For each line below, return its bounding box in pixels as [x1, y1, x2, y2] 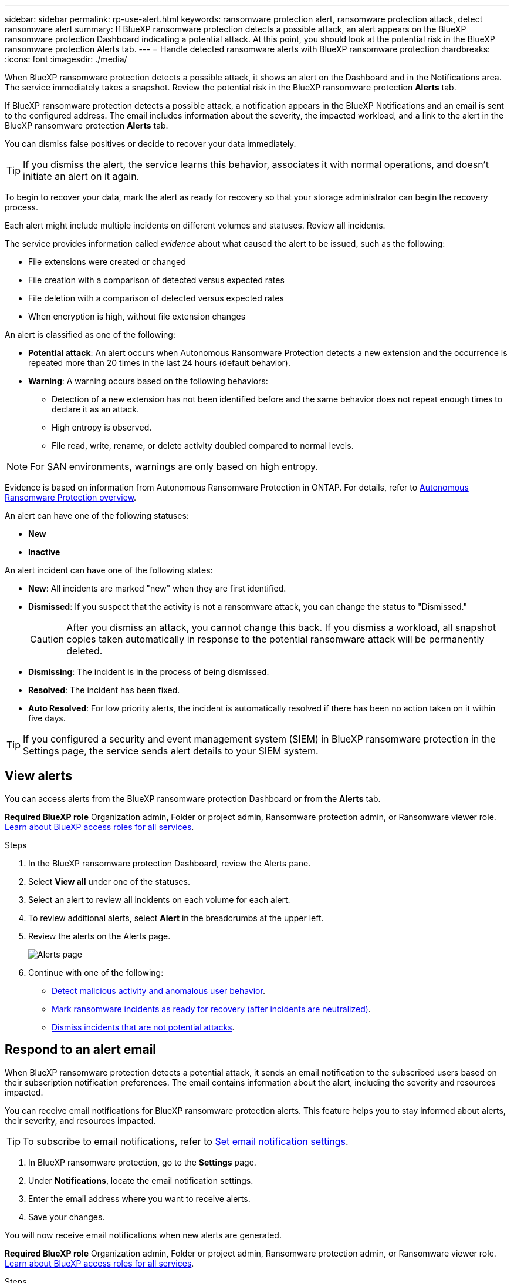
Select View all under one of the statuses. [28, 876, 190, 886]
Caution [30, 633, 65, 645]
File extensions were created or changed [28, 257, 186, 267]
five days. [28, 713, 66, 723]
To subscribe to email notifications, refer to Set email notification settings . [23, 1135, 349, 1147]
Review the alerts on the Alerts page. [28, 931, 171, 941]
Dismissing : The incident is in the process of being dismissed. [28, 667, 269, 677]
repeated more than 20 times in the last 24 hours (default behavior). [28, 358, 291, 368]
